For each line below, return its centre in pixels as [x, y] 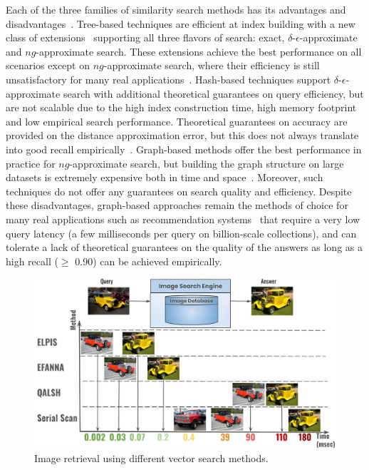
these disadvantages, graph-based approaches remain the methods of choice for [177, 205]
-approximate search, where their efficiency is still [212, 65]
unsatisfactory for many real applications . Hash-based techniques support [168, 79]
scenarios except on [48, 65]
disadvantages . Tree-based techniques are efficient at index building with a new [181, 23]
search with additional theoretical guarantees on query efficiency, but [213, 93]
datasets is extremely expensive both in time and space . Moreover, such [165, 177]
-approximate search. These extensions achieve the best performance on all [199, 51]
